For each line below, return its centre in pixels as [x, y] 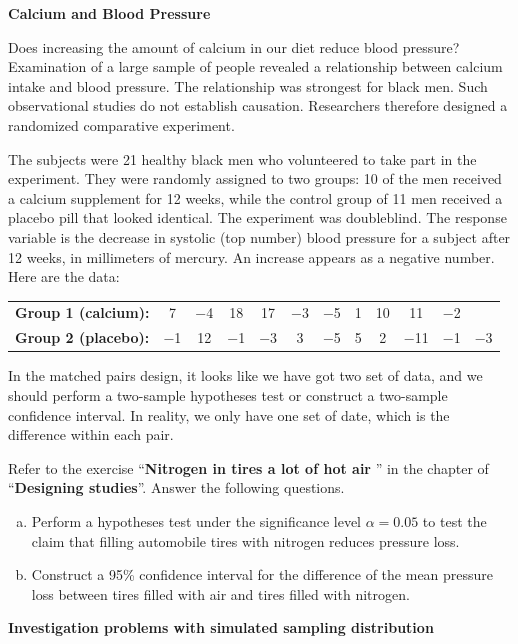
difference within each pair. [91, 434]
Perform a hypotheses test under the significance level [196, 520]
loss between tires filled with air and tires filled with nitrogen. [220, 593]
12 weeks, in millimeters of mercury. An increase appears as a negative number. [251, 256]
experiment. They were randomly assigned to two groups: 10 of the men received [255, 178]
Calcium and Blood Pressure [109, 13]
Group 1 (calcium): [82, 312]
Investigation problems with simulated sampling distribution [221, 627]
